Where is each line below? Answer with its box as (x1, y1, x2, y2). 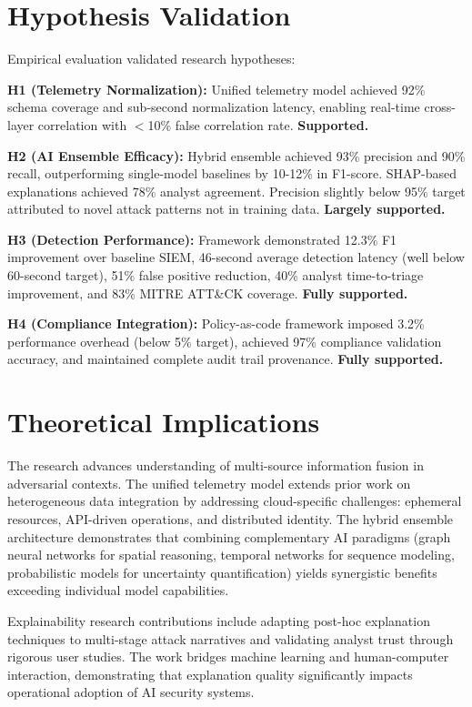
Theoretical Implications (7, 403, 320, 440)
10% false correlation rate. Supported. (147, 115, 369, 134)
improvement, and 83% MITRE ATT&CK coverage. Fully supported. (7, 283, 408, 302)
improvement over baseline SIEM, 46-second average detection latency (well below (7, 247, 465, 267)
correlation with (37, 115, 127, 134)
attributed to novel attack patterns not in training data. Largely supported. (7, 199, 446, 218)
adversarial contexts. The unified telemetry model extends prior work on (7, 473, 411, 492)
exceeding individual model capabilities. (7, 581, 229, 600)
